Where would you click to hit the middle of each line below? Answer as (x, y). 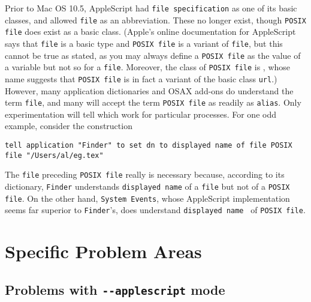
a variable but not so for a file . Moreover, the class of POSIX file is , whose (148, 67)
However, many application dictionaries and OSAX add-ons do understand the (149, 90)
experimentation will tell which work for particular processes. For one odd (141, 114)
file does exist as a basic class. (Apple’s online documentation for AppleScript (150, 32)
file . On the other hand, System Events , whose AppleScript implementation (147, 198)
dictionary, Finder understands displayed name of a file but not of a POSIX (147, 186)
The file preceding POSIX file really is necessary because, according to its (145, 174)
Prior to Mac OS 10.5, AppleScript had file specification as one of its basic (151, 8)
